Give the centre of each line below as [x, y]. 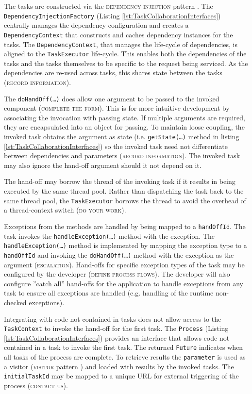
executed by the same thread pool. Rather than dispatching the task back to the [124, 191]
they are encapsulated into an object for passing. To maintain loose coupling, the [124, 127]
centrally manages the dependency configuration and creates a [96, 25]
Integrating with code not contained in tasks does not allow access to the [113, 319]
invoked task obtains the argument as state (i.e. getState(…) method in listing [122, 137]
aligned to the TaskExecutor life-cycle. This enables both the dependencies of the [125, 54]
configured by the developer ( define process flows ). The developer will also [117, 274]
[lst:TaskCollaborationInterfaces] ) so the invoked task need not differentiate [116, 146]
